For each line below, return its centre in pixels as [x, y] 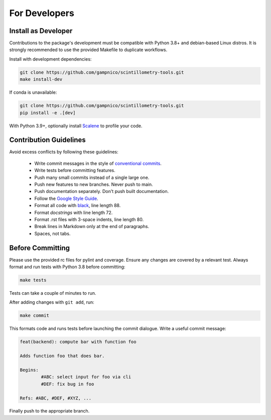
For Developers [42, 13]
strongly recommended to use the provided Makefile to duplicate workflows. [88, 50]
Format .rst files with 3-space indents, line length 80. [89, 219]
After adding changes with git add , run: [52, 302]
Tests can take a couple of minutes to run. [53, 293]
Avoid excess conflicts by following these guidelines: [64, 152]
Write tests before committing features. [75, 170]
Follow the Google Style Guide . [66, 198]
